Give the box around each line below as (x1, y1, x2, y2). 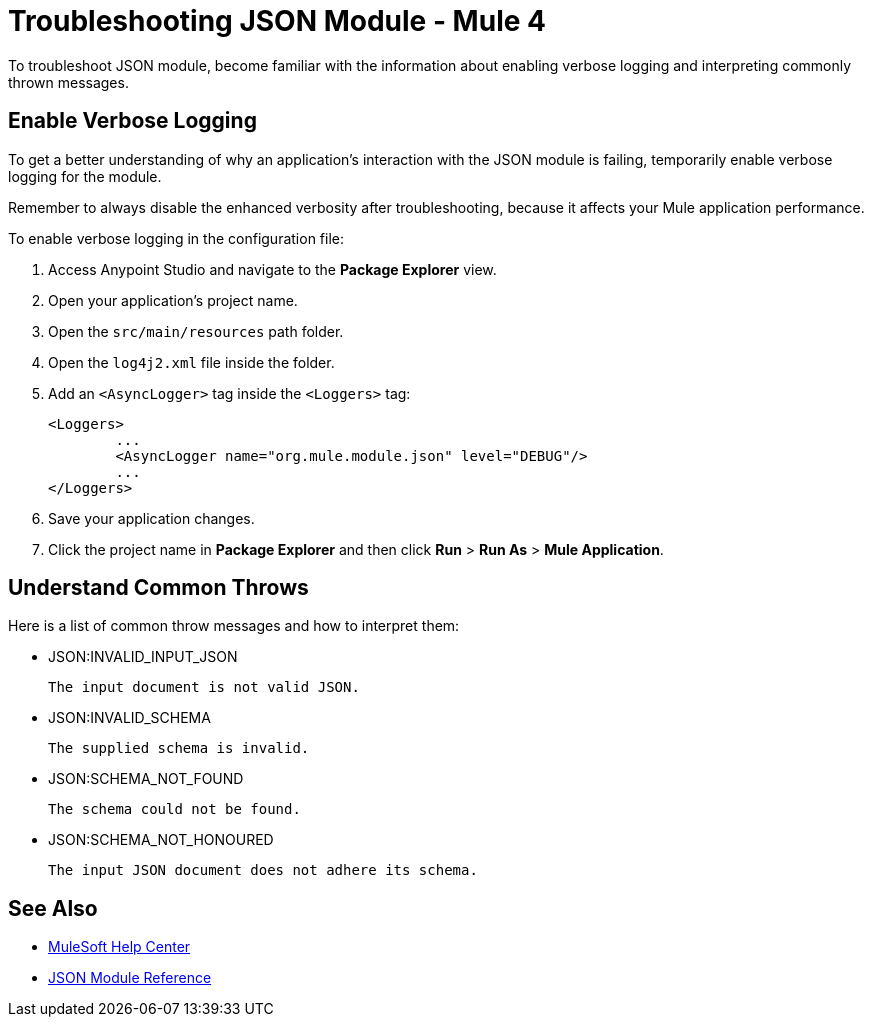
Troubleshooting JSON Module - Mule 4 (8, 4, 546, 38)
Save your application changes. (48, 509, 255, 527)
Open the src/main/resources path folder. (48, 322, 344, 340)
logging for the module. (8, 167, 162, 185)
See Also (8, 895, 98, 921)
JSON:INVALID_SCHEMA (48, 709, 211, 727)
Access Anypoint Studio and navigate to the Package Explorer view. (48, 260, 497, 278)
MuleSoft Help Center (48, 938, 191, 956)
